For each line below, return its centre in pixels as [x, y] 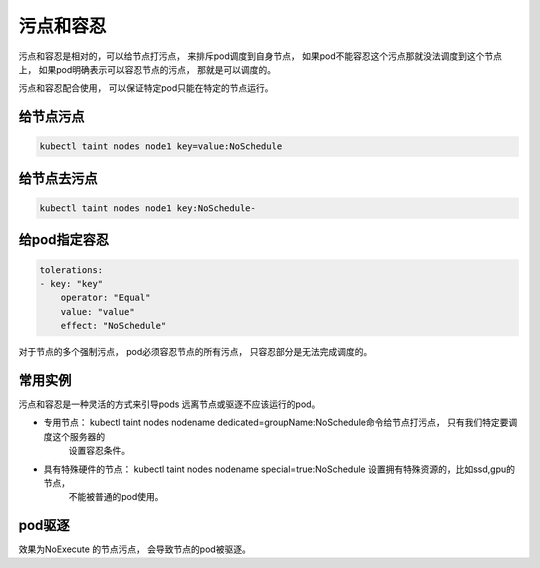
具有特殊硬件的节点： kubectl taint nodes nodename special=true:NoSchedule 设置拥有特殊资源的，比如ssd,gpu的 [279, 469]
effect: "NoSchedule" [113, 326]
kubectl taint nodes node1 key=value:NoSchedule [161, 146]
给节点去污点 [58, 178]
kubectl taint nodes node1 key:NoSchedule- [148, 208]
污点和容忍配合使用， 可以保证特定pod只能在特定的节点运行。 [146, 88]
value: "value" [97, 311]
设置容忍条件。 [99, 451]
